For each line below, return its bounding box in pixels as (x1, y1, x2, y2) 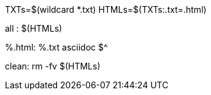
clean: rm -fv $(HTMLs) (5, 61, 101, 71)
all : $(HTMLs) (5, 23, 63, 33)
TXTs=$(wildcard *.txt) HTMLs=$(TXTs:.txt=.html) (5, 4, 207, 15)
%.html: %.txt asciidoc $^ (5, 42, 108, 52)
